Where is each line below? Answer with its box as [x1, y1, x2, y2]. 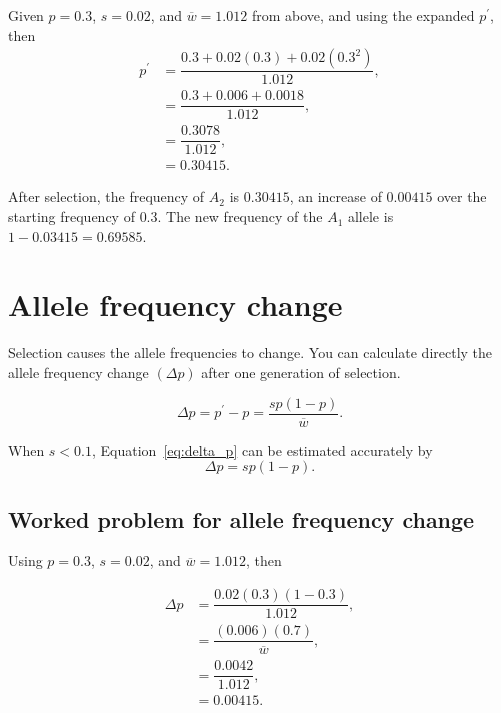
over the [437, 186, 487, 207]
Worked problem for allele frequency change [8, 503, 475, 534]
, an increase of [289, 186, 382, 207]
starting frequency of [8, 206, 135, 227]
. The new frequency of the [157, 206, 323, 227]
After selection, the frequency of [8, 186, 205, 207]
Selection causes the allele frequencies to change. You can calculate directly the [8, 342, 493, 363]
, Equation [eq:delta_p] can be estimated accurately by [91, 439, 433, 460]
